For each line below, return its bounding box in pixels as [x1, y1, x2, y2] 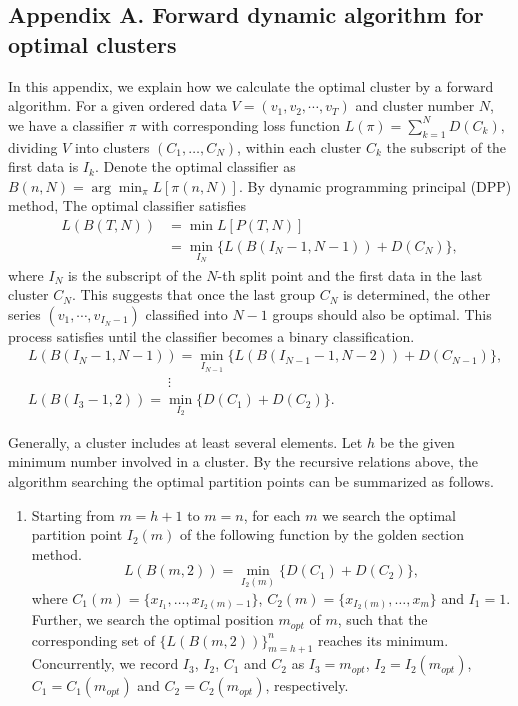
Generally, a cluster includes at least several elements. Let [8, 431, 363, 452]
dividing [8, 136, 58, 157]
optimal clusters [8, 28, 177, 59]
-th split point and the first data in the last [217, 264, 483, 285]
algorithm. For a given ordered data [8, 95, 227, 116]
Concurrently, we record [31, 653, 179, 674]
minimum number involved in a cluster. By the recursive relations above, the [8, 451, 478, 472]
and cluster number [355, 95, 475, 116]
